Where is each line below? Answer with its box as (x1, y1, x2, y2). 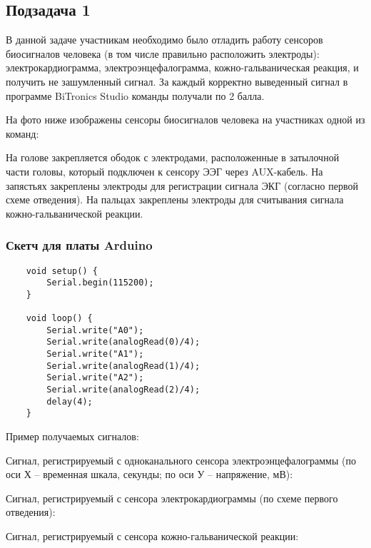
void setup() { (26, 265, 98, 276)
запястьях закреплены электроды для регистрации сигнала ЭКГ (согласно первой (6, 178, 358, 193)
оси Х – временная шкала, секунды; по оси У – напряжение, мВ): (6, 467, 293, 482)
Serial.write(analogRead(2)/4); (46, 385, 200, 395)
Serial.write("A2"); (46, 372, 144, 383)
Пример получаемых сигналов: (6, 429, 139, 444)
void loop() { (26, 313, 93, 324)
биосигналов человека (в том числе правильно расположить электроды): (6, 46, 320, 61)
